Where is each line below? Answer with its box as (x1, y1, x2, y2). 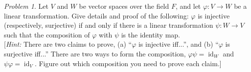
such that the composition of (4, 29, 90, 39)
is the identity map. (121, 29, 180, 39)
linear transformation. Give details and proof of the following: (4, 10, 189, 20)
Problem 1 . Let (4, 1, 48, 11)
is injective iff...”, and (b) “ (138, 39, 219, 49)
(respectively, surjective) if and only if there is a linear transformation (4, 20, 213, 30)
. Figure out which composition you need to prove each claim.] (34, 58, 222, 68)
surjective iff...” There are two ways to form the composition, (4, 48, 186, 58)
